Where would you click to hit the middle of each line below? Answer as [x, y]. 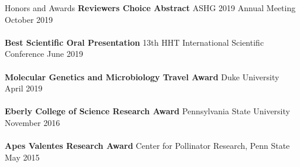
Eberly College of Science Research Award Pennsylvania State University [147, 111]
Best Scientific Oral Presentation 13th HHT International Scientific [134, 42]
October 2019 [29, 19]
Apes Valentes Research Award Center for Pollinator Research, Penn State [147, 146]
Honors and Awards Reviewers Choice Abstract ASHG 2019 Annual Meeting [150, 8]
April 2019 [24, 88]
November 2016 [33, 122]
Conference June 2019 [44, 54]
